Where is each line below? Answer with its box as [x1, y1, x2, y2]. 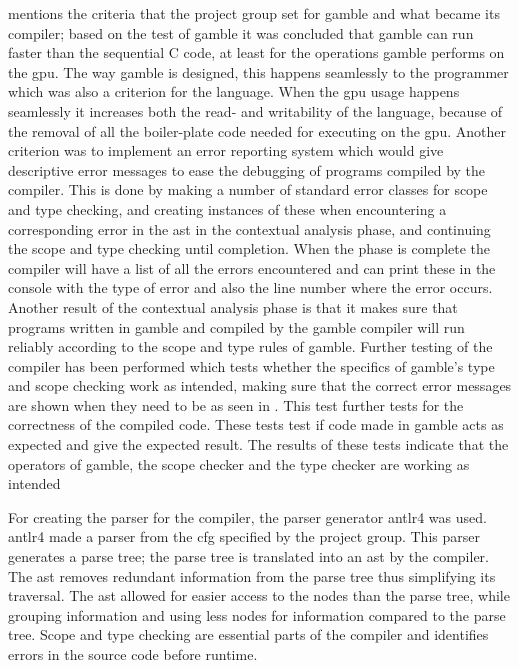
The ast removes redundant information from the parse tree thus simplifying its [8, 565, 496, 586]
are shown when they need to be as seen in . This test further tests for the [8, 394, 464, 415]
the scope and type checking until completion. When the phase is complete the [8, 238, 491, 259]
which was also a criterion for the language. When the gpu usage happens [8, 81, 460, 102]
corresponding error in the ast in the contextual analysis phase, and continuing [8, 218, 491, 239]
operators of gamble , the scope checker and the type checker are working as [8, 453, 470, 474]
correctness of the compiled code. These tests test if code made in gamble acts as [8, 414, 504, 435]
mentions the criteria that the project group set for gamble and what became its [8, 3, 500, 23]
